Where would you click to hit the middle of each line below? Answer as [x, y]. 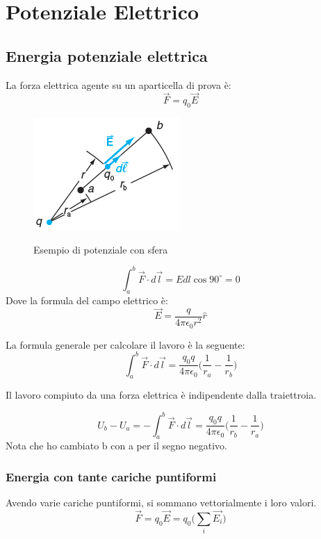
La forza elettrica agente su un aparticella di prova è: [118, 84]
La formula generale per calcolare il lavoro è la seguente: [125, 344]
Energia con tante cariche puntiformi [111, 476]
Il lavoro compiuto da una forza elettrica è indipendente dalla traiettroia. [161, 395]
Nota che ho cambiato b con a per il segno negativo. [116, 446]
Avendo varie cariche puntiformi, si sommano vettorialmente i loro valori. [161, 503]
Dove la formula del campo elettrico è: [87, 300]
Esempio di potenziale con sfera [101, 249]
